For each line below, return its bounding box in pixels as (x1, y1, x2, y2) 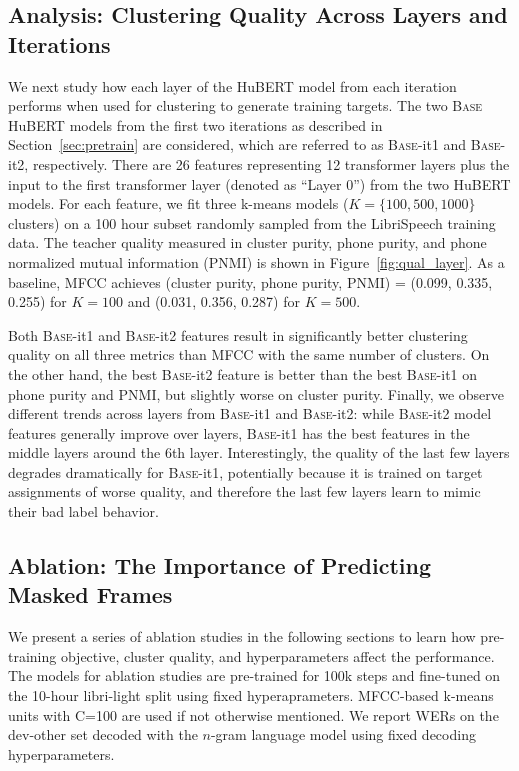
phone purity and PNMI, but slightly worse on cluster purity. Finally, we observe (8, 383, 505, 404)
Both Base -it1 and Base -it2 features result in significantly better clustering (8, 324, 468, 345)
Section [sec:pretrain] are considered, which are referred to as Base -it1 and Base (8, 134, 501, 155)
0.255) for (8, 291, 67, 312)
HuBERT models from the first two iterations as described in (8, 114, 383, 135)
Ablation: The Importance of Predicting (8, 550, 431, 581)
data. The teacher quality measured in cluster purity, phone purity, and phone (8, 232, 487, 253)
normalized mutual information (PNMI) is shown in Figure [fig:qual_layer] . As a (8, 251, 505, 272)
